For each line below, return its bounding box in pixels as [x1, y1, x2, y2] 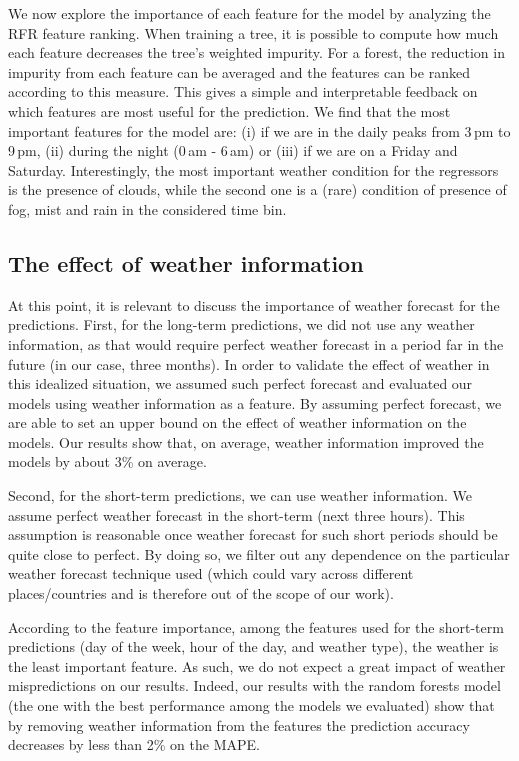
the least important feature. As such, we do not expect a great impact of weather [8, 655, 506, 676]
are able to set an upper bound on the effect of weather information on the [8, 412, 467, 433]
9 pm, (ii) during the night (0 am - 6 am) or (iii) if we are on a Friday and [8, 140, 458, 161]
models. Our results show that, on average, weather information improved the [8, 431, 484, 452]
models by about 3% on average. [8, 451, 207, 472]
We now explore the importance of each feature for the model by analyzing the [8, 3, 491, 23]
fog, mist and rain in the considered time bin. [8, 198, 287, 219]
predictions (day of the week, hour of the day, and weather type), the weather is [8, 636, 499, 657]
